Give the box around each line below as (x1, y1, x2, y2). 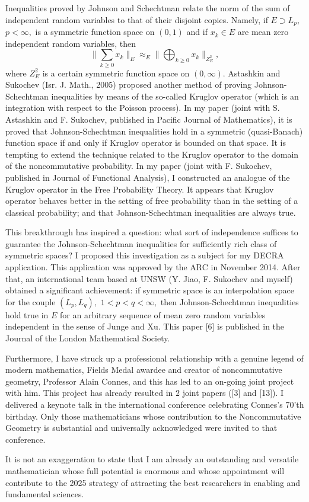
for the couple (5, 295, 56, 308)
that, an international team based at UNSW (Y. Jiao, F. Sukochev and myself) (5, 272, 293, 284)
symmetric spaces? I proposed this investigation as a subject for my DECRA (5, 249, 284, 261)
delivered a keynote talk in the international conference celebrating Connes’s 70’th (5, 398, 304, 410)
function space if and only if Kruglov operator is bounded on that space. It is (5, 136, 286, 149)
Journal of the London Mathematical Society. (5, 332, 170, 344)
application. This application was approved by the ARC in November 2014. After (5, 261, 301, 273)
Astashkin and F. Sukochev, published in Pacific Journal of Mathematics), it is (5, 113, 292, 125)
